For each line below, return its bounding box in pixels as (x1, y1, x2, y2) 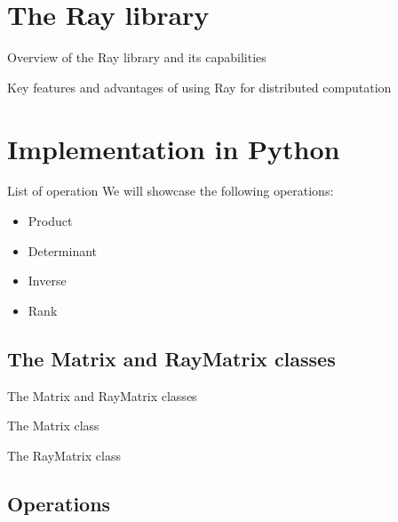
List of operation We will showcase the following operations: (7, 181, 334, 200)
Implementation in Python (7, 130, 340, 166)
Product (28, 212, 73, 230)
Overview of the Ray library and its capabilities (7, 48, 267, 67)
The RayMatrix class (7, 446, 121, 464)
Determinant (28, 241, 98, 260)
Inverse (28, 271, 67, 290)
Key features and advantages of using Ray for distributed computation (7, 77, 392, 96)
